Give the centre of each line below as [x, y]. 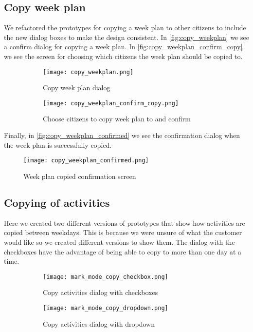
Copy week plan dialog [77, 88]
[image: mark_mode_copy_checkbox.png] [106, 277]
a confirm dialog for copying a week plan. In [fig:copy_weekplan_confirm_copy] [123, 47]
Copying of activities [57, 202]
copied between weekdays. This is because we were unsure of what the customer [123, 232]
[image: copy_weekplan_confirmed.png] [86, 161]
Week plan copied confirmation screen [80, 176]
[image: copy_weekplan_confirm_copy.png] [111, 103]
